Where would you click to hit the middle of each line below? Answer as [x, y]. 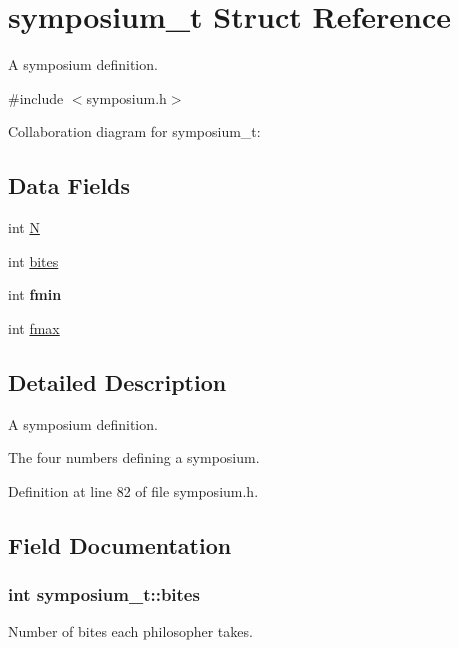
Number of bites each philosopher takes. [130, 631]
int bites [33, 260]
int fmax [34, 327]
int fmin [35, 294]
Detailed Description [117, 381]
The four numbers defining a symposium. [134, 457]
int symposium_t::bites [104, 594]
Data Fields [69, 185]
